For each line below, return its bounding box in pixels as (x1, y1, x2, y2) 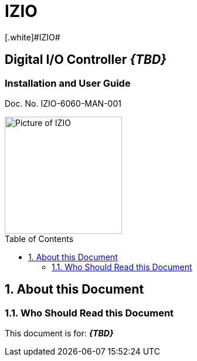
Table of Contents (5, 233, 74, 244)
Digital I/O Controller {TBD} (5, 52, 167, 67)
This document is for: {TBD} (5, 328, 114, 339)
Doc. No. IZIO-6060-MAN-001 (5, 98, 121, 108)
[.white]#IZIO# (5, 32, 60, 42)
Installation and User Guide (5, 77, 131, 89)
